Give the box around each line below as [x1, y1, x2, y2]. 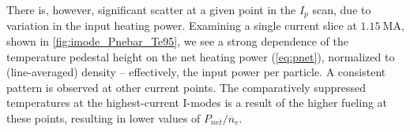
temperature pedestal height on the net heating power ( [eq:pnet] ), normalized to [6, 48, 395, 64]
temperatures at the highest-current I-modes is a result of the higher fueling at [6, 94, 388, 111]
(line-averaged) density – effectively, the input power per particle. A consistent [6, 64, 386, 80]
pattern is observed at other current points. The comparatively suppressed [6, 79, 366, 95]
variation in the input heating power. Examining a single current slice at [6, 17, 357, 34]
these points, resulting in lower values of [6, 110, 201, 126]
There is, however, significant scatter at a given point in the [6, 2, 296, 17]
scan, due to [312, 2, 371, 17]
